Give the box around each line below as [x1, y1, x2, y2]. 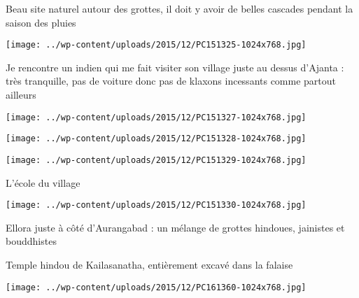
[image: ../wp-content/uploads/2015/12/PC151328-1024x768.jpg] [6, 134, 307, 144]
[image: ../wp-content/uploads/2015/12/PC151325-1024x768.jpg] [6, 40, 307, 50]
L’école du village [6, 175, 80, 190]
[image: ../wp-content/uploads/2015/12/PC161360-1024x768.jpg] [6, 282, 307, 292]
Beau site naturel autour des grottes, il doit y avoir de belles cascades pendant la [6, 1, 353, 15]
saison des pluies [6, 15, 76, 29]
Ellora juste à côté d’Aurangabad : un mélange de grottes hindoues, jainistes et [6, 220, 345, 234]
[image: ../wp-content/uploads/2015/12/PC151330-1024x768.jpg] [6, 200, 307, 211]
